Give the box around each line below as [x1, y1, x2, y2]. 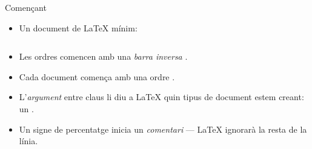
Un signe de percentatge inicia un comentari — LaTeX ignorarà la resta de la [19, 122, 307, 135]
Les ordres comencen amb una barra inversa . [19, 50, 188, 63]
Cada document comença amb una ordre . [19, 70, 175, 83]
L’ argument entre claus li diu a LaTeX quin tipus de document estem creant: [19, 90, 304, 103]
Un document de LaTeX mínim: [19, 21, 138, 34]
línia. [19, 135, 38, 147]
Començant [5, 1, 47, 13]
